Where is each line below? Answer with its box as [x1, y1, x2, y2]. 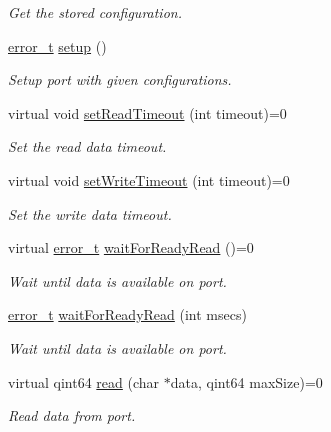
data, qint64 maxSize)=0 [170, 371, 323, 392]
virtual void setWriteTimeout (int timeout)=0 [8, 169, 290, 190]
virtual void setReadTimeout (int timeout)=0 [8, 102, 287, 123]
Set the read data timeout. [8, 136, 167, 157]
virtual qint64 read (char [8, 371, 160, 392]
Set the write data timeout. [8, 203, 172, 224]
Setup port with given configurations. [8, 69, 232, 90]
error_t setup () [8, 35, 107, 56]
